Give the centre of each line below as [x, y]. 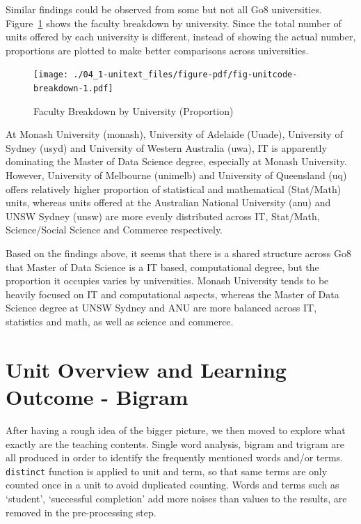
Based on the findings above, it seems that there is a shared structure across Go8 [178, 253]
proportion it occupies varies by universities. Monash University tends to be [167, 280]
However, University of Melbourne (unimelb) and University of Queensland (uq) [176, 175]
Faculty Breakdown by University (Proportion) [134, 110]
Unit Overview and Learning [146, 369]
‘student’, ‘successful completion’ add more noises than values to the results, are [176, 498]
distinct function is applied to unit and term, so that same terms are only [167, 471]
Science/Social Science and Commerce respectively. [114, 230]
